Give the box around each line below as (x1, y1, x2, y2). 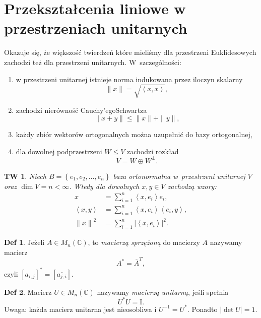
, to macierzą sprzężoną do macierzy (88, 237, 200, 247)
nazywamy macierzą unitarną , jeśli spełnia (97, 286, 229, 297)
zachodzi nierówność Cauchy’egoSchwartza (16, 104, 147, 115)
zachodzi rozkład (127, 146, 179, 156)
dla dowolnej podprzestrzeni (16, 146, 102, 156)
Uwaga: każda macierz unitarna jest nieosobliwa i (4, 303, 157, 314)
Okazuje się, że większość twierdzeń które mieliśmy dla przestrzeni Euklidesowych (4, 47, 256, 57)
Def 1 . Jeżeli (4, 237, 45, 247)
